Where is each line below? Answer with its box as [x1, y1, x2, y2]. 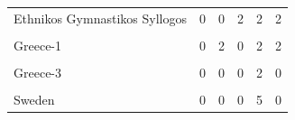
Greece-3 [14, 62, 62, 81]
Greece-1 [14, 35, 62, 54]
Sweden [14, 90, 55, 109]
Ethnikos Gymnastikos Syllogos [14, 8, 187, 27]
